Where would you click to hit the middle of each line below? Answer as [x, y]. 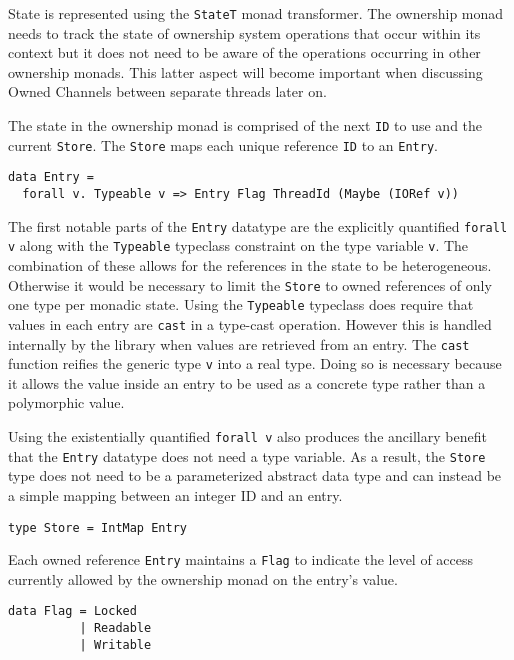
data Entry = [51, 177]
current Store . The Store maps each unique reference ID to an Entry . [223, 144]
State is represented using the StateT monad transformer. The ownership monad [256, 13]
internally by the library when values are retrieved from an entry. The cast [239, 343]
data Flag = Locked [72, 611]
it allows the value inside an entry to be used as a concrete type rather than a [247, 382]
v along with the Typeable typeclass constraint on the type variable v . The [238, 245]
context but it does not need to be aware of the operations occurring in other [244, 52]
